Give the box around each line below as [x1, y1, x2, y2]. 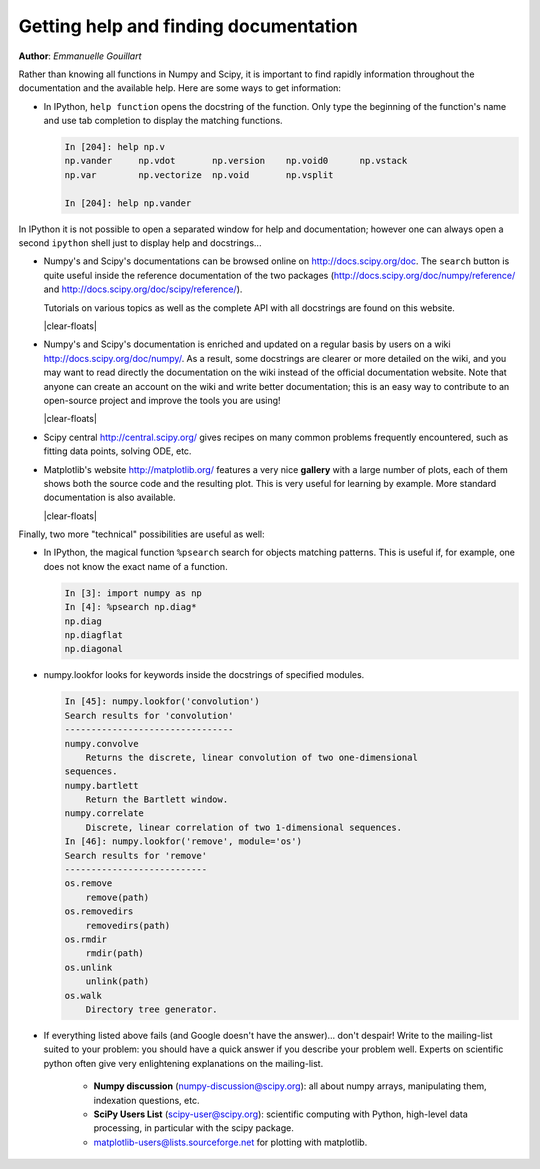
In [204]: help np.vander [64, 197, 192, 209]
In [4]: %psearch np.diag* [64, 601, 197, 613]
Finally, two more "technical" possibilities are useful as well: [18, 528, 265, 540]
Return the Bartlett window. [85, 794, 229, 805]
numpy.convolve [64, 738, 139, 749]
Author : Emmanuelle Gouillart [18, 50, 142, 62]
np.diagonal [64, 643, 124, 655]
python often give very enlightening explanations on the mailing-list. [43, 1057, 324, 1069]
